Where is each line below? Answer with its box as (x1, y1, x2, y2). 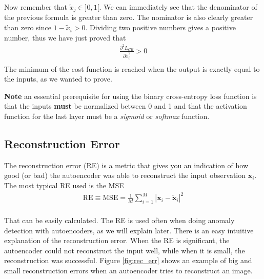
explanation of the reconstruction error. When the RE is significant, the (4, 235, 230, 246)
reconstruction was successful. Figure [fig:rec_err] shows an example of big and (4, 255, 252, 266)
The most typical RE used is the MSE (4, 180, 124, 191)
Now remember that (4, 2, 67, 12)
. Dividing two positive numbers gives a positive (85, 22, 236, 33)
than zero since (4, 22, 51, 33)
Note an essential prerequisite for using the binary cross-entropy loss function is (4, 90, 257, 101)
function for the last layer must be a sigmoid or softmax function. (4, 111, 210, 122)
